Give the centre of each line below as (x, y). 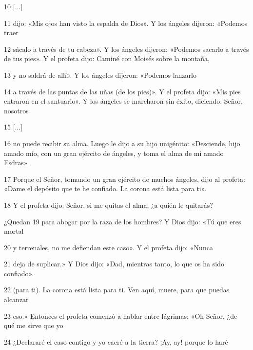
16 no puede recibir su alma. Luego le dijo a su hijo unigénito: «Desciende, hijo (122, 143)
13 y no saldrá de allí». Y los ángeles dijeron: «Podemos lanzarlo (100, 75)
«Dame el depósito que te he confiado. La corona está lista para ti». (105, 188)
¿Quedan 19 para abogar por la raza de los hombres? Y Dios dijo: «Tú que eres (123, 221)
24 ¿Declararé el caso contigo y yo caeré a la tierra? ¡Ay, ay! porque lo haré (116, 341)
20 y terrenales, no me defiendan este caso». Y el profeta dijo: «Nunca (108, 247)
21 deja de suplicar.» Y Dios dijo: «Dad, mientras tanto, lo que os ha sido (114, 264)
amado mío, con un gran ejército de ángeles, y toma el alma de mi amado (114, 153)
